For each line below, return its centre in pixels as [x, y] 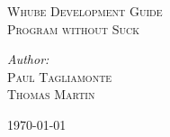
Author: [28, 59]
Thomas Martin [51, 94]
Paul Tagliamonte [60, 76]
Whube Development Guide [85, 11]
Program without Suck [73, 28]
